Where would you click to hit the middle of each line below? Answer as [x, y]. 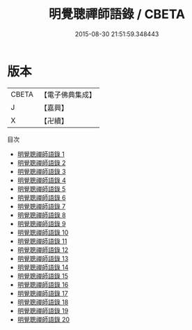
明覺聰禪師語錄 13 [43, 258]
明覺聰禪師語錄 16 [43, 284]
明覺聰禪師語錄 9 [41, 223]
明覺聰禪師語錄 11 [42, 241]
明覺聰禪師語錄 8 [41, 215]
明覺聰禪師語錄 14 [43, 267]
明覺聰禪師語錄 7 [41, 206]
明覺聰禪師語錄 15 [42, 276]
